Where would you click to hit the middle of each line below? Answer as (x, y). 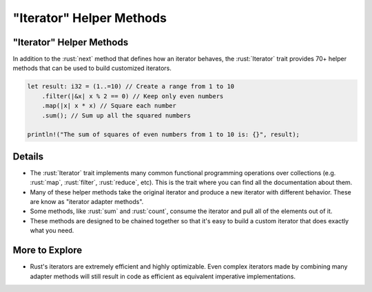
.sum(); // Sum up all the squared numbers (116, 115)
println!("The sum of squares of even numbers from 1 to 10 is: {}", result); (163, 135)
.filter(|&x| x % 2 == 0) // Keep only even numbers (133, 96)
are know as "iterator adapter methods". (87, 202)
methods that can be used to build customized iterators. (92, 68)
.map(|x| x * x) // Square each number (109, 106)
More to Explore (48, 250)
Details (28, 156)
